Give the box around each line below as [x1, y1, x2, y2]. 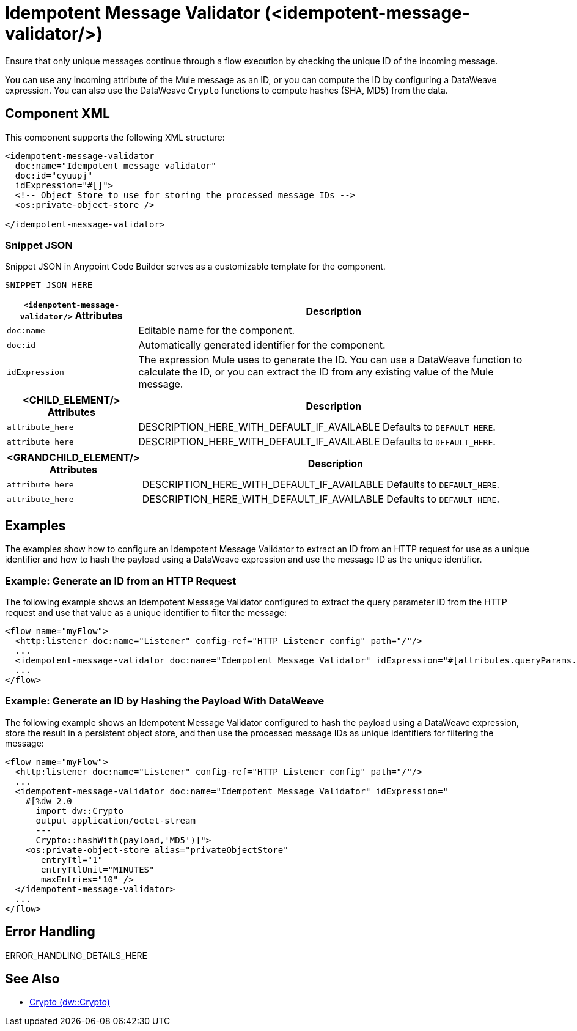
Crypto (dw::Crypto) [29, 997, 110, 1008]
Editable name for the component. [138, 324, 295, 337]
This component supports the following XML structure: [5, 131, 225, 142]
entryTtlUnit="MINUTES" [41, 864, 155, 874]
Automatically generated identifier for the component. [138, 339, 386, 352]
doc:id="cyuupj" [15, 170, 93, 180]
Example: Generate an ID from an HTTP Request [5, 574, 237, 587]
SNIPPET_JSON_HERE [5, 280, 93, 290]
